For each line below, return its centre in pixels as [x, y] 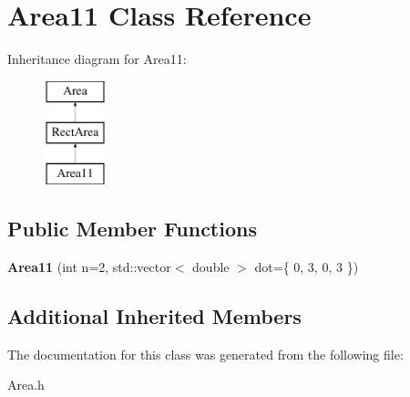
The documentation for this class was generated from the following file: [205, 354]
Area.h [26, 385]
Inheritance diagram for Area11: [97, 59]
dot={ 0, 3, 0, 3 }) [307, 266]
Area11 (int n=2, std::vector [89, 266]
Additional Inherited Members [154, 315]
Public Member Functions [132, 229]
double [211, 266]
